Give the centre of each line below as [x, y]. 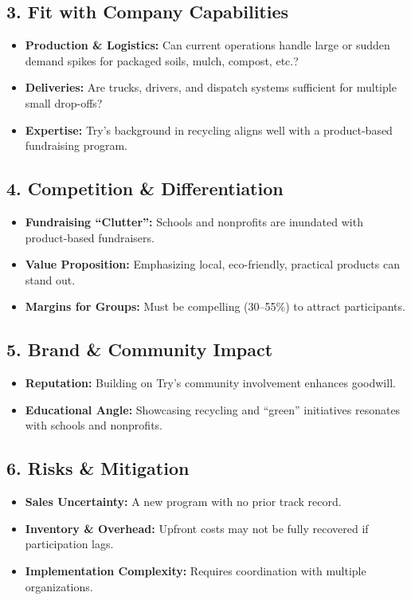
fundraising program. [76, 145]
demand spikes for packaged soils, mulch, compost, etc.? [162, 60]
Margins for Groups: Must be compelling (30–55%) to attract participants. [215, 306]
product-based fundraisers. [90, 237]
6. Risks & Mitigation [98, 468]
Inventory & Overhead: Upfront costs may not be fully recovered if [197, 528]
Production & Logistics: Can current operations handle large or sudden [207, 45]
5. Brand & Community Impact [140, 349]
